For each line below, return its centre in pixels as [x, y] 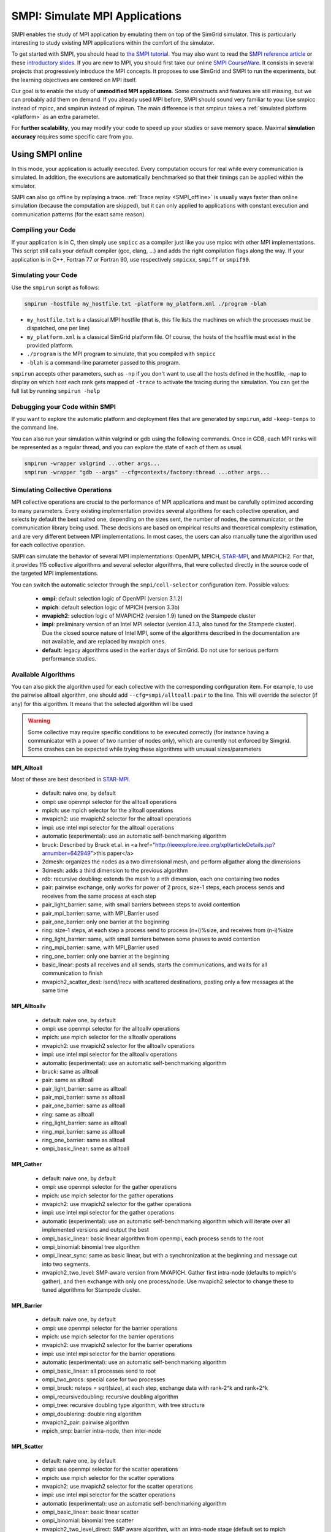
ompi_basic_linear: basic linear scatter [90, 1512]
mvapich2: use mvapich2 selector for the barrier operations [117, 1345]
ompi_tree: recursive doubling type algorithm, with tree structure [124, 1405]
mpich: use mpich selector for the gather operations [108, 1196]
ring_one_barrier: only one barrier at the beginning [106, 956]
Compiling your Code [44, 230]
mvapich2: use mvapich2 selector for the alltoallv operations [118, 1045]
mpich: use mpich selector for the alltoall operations [108, 810]
